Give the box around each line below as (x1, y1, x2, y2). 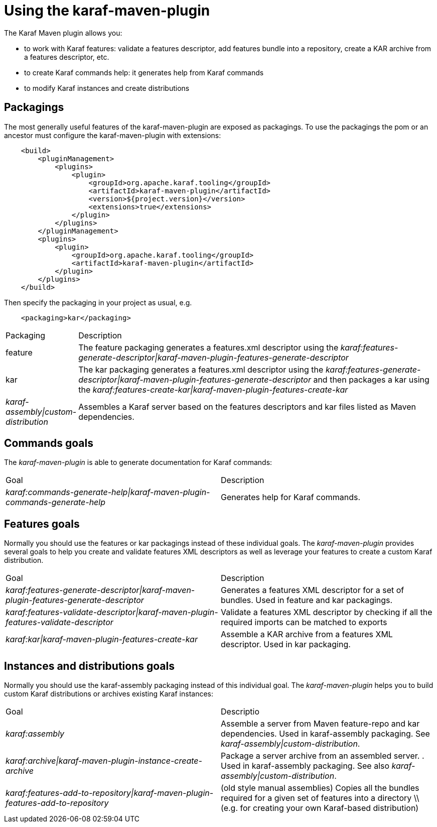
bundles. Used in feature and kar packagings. (221, 595, 393, 606)
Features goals (4, 517, 80, 530)
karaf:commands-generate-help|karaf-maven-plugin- (6, 487, 210, 498)
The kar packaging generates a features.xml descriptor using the (78, 364, 324, 375)
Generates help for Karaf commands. (221, 492, 361, 503)
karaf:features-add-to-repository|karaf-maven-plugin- (6, 788, 214, 798)
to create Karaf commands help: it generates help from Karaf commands (24, 68, 264, 77)
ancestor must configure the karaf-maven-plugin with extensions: (4, 131, 221, 140)
